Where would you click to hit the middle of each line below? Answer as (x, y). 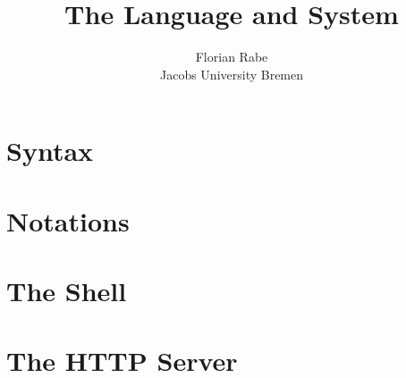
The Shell (67, 291)
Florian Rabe (232, 57)
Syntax (50, 151)
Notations (68, 220)
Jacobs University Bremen (232, 74)
